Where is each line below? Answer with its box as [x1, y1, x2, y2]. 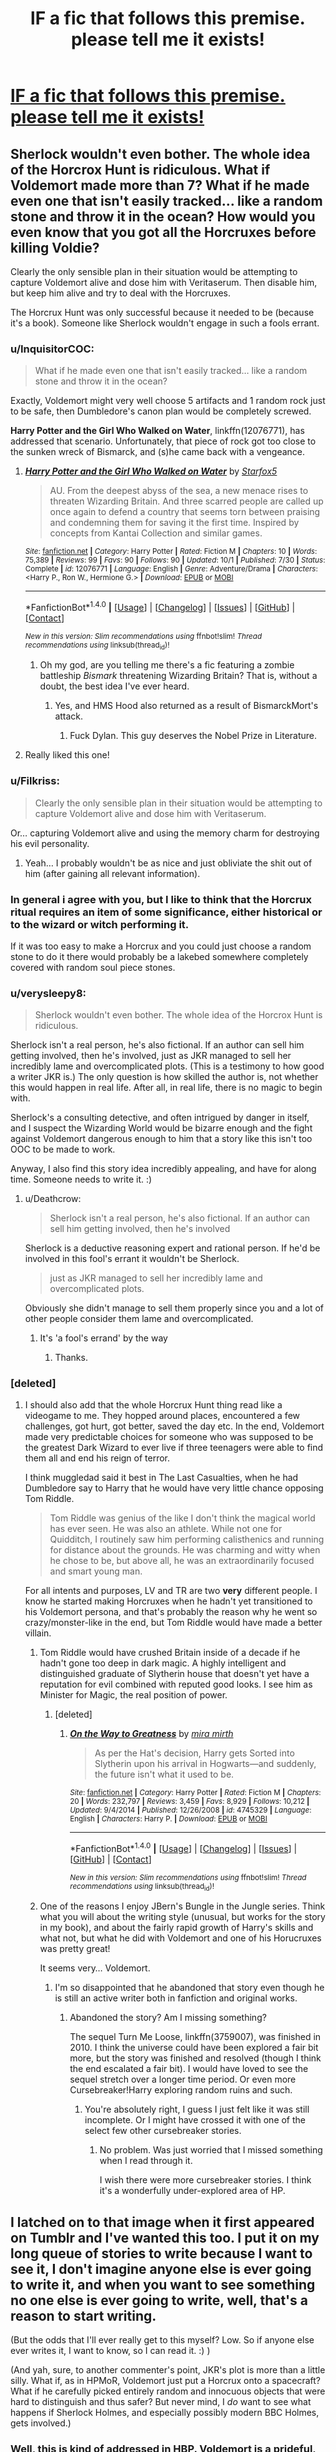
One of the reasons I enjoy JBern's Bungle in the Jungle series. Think [39, 1900, 326, 1912]
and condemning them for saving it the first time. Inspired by [49, 517, 300, 529]
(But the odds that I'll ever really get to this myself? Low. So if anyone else [10, 2334, 315, 2346]
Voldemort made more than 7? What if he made [10, 177, 310, 194]
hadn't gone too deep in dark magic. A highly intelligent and [39, 1657, 287, 1669]
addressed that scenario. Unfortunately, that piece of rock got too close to [10, 435, 317, 447]
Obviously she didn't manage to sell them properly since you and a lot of [24, 1302, 325, 1314]
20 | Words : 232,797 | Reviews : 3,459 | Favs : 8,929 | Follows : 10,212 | [69, 1797, 310, 1807]
